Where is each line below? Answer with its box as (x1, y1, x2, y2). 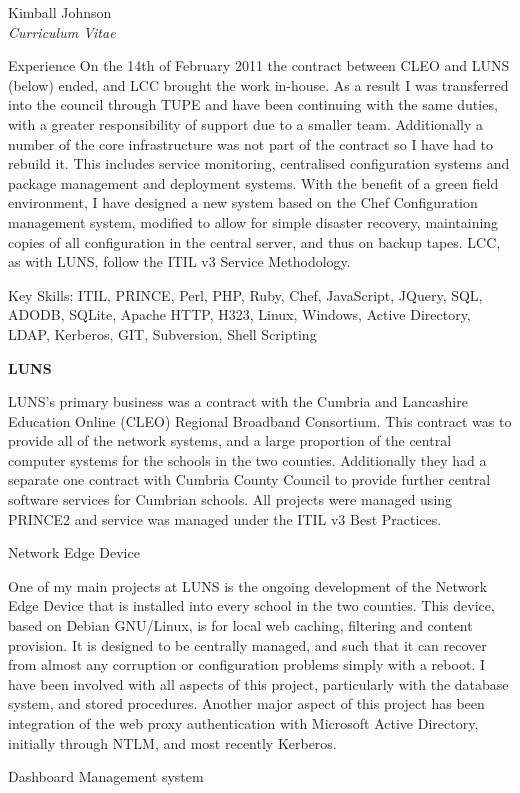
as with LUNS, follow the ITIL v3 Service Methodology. (8, 251, 351, 272)
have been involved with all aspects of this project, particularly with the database (8, 673, 509, 694)
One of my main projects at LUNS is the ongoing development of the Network (8, 575, 488, 596)
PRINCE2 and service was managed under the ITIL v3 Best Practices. (8, 508, 442, 529)
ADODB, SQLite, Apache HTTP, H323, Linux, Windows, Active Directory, (8, 304, 471, 325)
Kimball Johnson (8, 2, 112, 22)
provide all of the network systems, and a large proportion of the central (8, 430, 452, 451)
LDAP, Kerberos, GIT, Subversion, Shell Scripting (8, 323, 317, 344)
